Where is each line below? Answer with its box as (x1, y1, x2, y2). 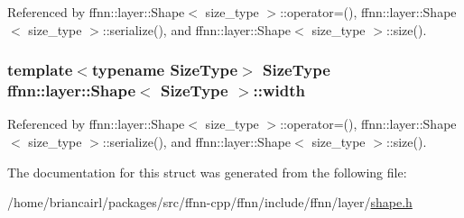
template (7, 59, 73, 81)
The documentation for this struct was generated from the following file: (7, 162, 407, 181)
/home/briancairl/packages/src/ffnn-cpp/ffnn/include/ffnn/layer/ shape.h (7, 193, 413, 212)
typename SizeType (91, 59, 238, 81)
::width (253, 79, 306, 102)
